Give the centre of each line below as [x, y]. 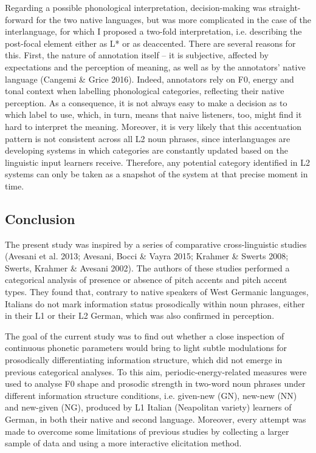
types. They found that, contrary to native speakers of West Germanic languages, [157, 292]
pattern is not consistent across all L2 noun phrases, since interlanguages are [148, 138]
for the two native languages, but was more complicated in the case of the [173, 19]
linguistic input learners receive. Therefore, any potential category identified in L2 [157, 162]
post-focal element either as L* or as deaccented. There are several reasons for [150, 43]
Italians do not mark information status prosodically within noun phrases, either [155, 303]
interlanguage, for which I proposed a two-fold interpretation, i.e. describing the [153, 31]
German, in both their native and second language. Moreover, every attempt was [156, 419]
